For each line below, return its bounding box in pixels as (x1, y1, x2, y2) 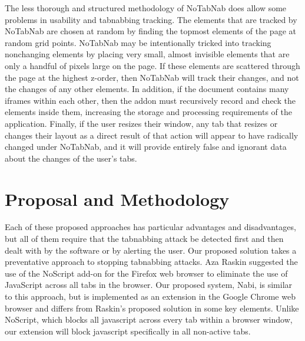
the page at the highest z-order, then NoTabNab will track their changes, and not (5, 71, 299, 83)
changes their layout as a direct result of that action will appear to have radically (5, 129, 299, 141)
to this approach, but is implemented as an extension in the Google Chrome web (5, 290, 296, 302)
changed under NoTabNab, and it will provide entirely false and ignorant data (5, 140, 287, 153)
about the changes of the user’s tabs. (5, 152, 137, 164)
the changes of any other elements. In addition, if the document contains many (5, 83, 289, 95)
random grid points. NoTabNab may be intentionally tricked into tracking (5, 36, 271, 48)
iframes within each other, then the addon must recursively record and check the (5, 94, 296, 106)
